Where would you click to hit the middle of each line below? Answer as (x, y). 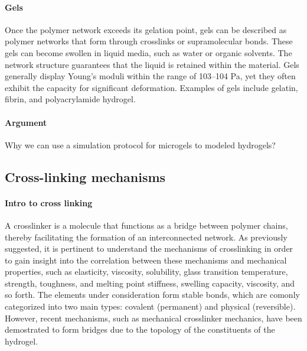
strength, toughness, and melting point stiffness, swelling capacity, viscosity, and (150, 283)
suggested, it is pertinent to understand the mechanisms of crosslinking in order (149, 248)
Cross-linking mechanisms (85, 176)
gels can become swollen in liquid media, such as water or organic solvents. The (148, 52)
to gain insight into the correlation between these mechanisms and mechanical (146, 260)
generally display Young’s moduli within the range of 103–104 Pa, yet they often (150, 76)
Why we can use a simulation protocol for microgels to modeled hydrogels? (140, 144)
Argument (26, 122)
